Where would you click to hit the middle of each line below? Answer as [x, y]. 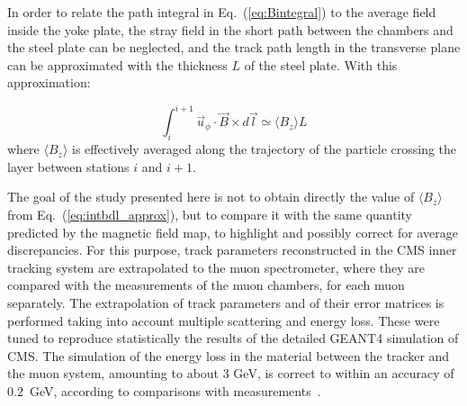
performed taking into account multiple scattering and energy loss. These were [224, 320]
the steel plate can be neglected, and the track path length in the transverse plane [234, 47]
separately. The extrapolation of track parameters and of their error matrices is [226, 303]
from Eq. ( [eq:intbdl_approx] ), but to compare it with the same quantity [210, 215]
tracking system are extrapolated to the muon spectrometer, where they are [216, 267]
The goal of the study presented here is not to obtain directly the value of [211, 197]
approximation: [49, 82]
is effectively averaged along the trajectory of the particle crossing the [265, 149]
